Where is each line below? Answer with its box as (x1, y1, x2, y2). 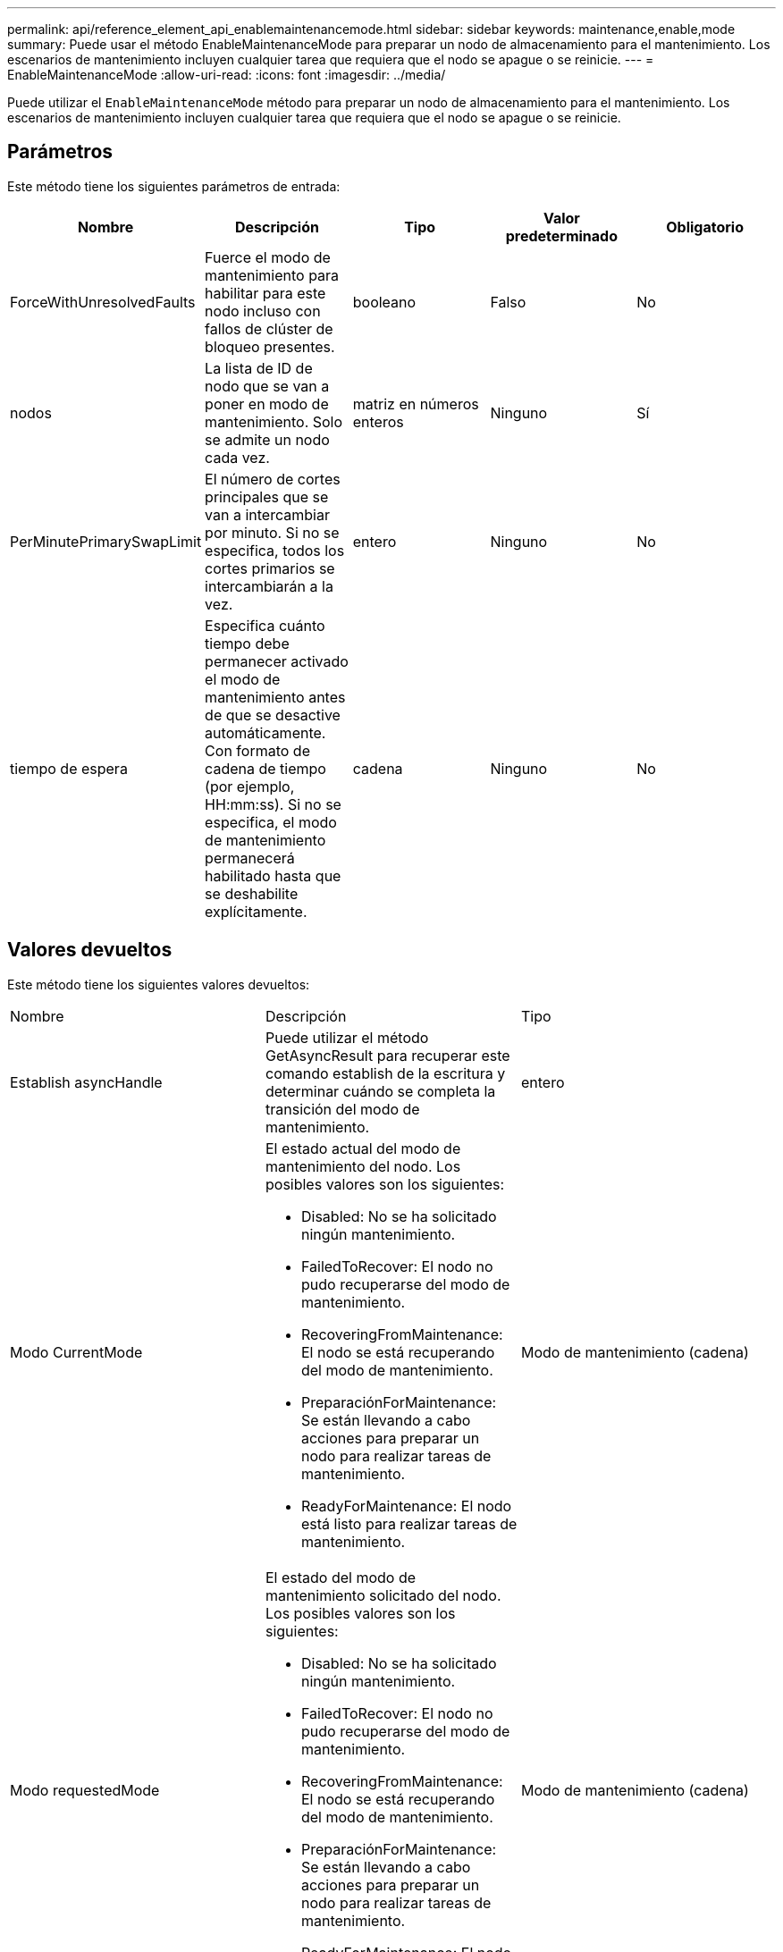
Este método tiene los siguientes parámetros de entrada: (7, 178, 341, 194)
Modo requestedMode (10, 1780, 160, 1799)
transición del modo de (265, 1099, 420, 1118)
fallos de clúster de (205, 319, 333, 338)
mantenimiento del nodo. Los (265, 1157, 461, 1175)
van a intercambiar (205, 505, 330, 524)
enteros (352, 412, 404, 431)
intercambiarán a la (205, 576, 333, 595)
